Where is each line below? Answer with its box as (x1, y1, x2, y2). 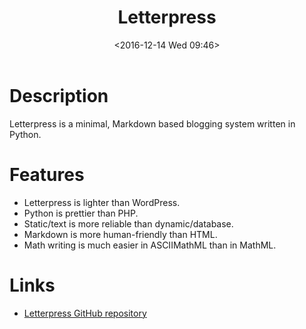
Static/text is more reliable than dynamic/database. (23, 217, 234, 230)
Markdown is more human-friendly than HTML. (23, 228, 218, 240)
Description (9, 84, 109, 107)
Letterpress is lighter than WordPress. (23, 196, 181, 208)
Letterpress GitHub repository (23, 307, 147, 319)
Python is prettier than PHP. (23, 207, 139, 219)
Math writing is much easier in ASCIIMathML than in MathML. (23, 239, 277, 251)
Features (9, 163, 85, 186)
